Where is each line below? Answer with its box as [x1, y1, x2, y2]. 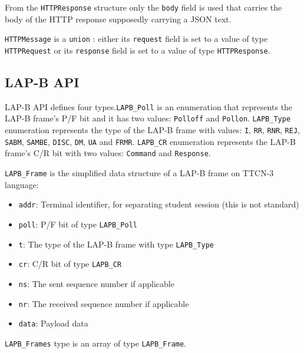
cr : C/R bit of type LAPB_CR [18, 258, 122, 270]
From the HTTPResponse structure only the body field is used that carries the [5, 1, 282, 13]
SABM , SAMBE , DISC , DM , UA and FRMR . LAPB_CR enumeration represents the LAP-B [5, 135, 296, 147]
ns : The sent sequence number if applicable [18, 277, 174, 289]
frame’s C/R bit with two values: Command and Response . [5, 147, 211, 159]
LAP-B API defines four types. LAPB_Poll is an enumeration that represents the [5, 100, 293, 113]
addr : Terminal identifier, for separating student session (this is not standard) [18, 198, 299, 210]
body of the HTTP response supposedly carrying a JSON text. [5, 12, 232, 25]
